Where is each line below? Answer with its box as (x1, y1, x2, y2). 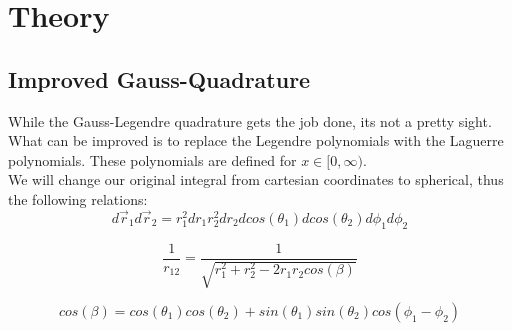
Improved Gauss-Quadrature (8, 63, 311, 94)
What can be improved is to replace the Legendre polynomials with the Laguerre (8, 130, 504, 151)
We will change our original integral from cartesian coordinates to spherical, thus (8, 169, 504, 190)
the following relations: (8, 188, 148, 209)
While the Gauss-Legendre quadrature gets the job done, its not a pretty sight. (8, 110, 492, 131)
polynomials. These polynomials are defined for (8, 149, 297, 170)
